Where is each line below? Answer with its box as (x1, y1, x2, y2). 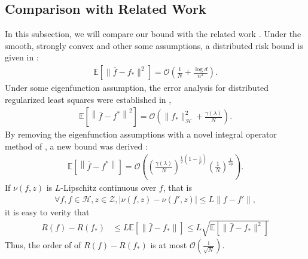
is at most (150, 239, 187, 251)
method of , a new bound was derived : (5, 139, 148, 152)
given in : (5, 51, 39, 63)
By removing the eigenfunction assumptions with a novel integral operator (5, 128, 277, 141)
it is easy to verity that (5, 206, 90, 218)
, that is (163, 181, 192, 194)
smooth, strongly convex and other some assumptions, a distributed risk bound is (5, 39, 303, 51)
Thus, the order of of (5, 239, 81, 251)
